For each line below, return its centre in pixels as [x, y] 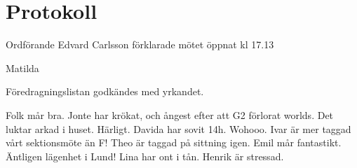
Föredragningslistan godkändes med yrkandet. [105, 91]
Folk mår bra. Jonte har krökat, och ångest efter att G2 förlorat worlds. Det [170, 114]
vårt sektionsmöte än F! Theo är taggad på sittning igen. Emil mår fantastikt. [174, 142]
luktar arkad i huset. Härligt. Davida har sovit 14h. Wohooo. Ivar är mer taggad [178, 128]
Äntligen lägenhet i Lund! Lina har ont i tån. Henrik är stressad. [145, 156]
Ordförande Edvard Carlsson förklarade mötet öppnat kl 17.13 [140, 44]
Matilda [22, 68]
